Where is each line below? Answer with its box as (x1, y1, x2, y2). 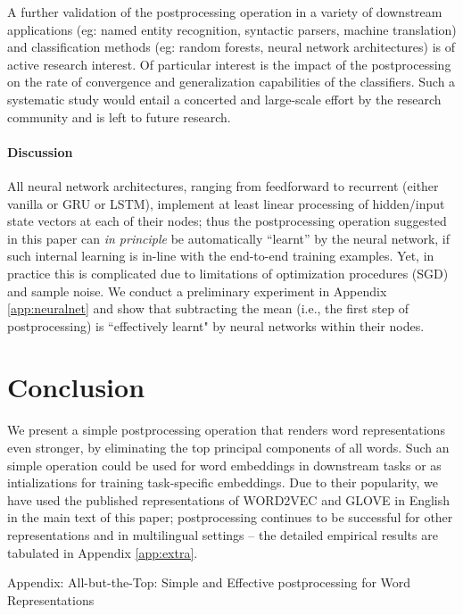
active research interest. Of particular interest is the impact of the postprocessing (7, 54, 451, 73)
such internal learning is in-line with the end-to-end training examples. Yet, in (7, 246, 434, 265)
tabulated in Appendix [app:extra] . (7, 543, 198, 561)
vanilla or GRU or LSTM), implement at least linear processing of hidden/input (7, 194, 445, 212)
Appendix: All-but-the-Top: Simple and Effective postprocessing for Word (7, 573, 411, 592)
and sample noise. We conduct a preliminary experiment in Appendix (7, 281, 387, 300)
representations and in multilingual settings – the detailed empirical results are (7, 525, 438, 544)
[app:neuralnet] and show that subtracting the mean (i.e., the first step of (7, 299, 409, 318)
